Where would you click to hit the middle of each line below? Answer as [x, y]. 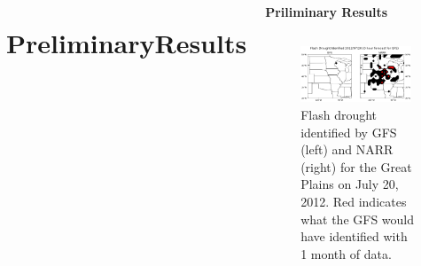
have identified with [354, 236]
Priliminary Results [327, 12]
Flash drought [339, 114]
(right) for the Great [356, 166]
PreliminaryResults [127, 43]
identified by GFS [349, 132]
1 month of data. [346, 253]
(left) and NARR [347, 149]
